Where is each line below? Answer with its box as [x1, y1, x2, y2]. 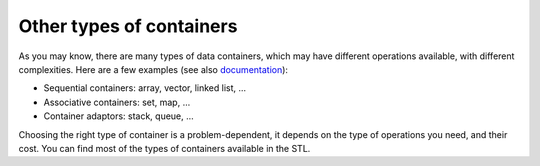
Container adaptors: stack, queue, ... [43, 110, 194, 122]
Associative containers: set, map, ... [43, 96, 191, 108]
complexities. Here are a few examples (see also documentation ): [18, 63, 289, 75]
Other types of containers [18, 15, 238, 37]
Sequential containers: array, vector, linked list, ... [43, 82, 247, 94]
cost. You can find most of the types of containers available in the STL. [18, 142, 311, 154]
